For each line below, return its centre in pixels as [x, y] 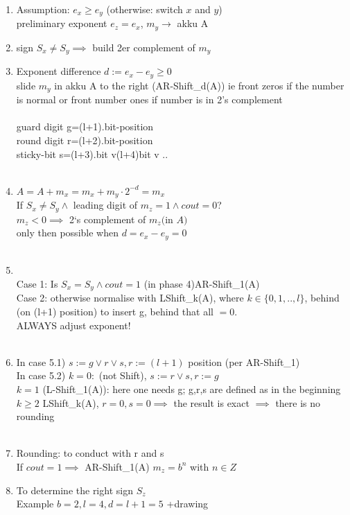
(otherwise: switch [145, 9]
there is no [298, 402]
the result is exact [211, 402]
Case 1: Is [37, 283]
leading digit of [105, 205]
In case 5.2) [41, 375]
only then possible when [67, 233]
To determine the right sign [75, 490]
